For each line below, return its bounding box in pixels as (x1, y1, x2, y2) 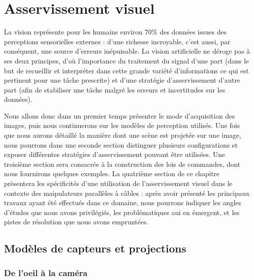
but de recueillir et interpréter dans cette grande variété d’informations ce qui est (4, 65, 249, 75)
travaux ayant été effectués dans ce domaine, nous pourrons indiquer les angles (4, 197, 242, 208)
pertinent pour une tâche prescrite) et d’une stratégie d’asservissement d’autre (4, 75, 240, 85)
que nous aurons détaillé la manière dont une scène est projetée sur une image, (4, 130, 241, 140)
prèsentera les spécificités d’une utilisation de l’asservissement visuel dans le (4, 178, 233, 188)
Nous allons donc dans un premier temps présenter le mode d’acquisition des (4, 110, 235, 121)
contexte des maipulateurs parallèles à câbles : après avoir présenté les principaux (4, 187, 250, 198)
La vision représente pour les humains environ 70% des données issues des (4, 27, 227, 37)
